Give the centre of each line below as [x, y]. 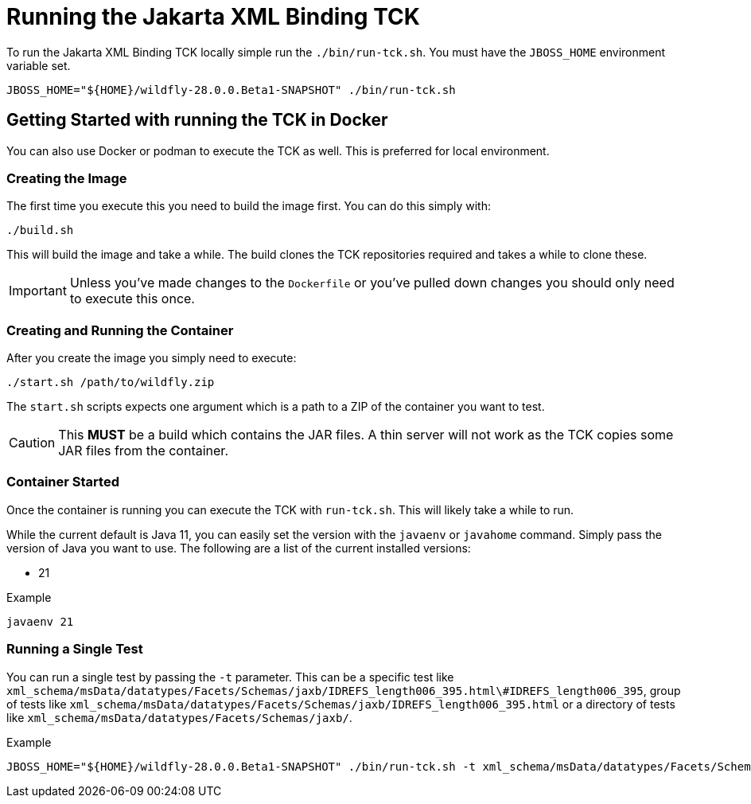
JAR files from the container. [143, 451]
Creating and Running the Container [120, 330]
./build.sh [40, 230]
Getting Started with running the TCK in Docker [197, 120]
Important [38, 291]
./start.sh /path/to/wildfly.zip [111, 382]
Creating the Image [67, 178]
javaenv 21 [40, 621]
